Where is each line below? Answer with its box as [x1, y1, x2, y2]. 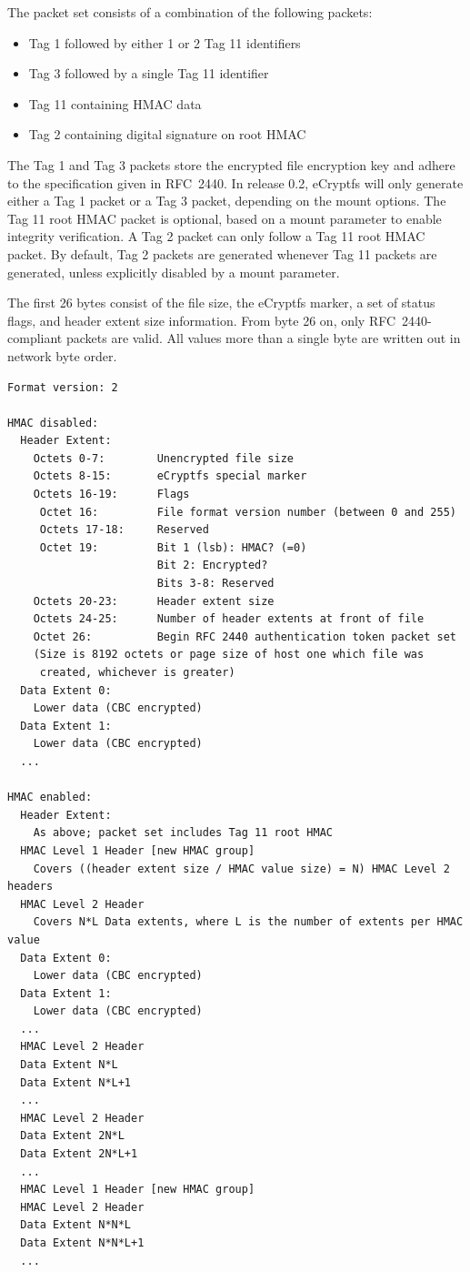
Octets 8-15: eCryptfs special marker [33, 469, 307, 483]
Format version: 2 [7, 380, 118, 394]
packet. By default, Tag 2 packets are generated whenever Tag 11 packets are [7, 244, 437, 263]
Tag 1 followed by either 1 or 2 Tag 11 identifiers [28, 33, 301, 52]
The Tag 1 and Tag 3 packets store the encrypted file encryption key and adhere [7, 155, 455, 174]
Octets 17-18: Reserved [39, 523, 209, 537]
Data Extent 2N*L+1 [20, 1147, 138, 1161]
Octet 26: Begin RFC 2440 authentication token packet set [33, 630, 456, 643]
